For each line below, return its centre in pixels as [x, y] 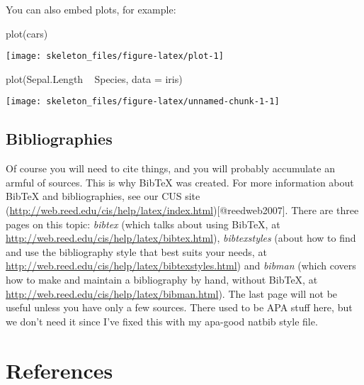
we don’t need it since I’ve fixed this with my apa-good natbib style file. [162, 321]
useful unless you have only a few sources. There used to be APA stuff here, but [179, 307]
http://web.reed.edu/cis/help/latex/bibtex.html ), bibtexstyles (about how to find [181, 238]
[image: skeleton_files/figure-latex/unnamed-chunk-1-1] [143, 102]
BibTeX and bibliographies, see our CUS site [103, 196]
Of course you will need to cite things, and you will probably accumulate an [170, 168]
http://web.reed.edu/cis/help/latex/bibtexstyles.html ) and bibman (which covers [181, 266]
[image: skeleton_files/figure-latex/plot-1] [115, 56]
